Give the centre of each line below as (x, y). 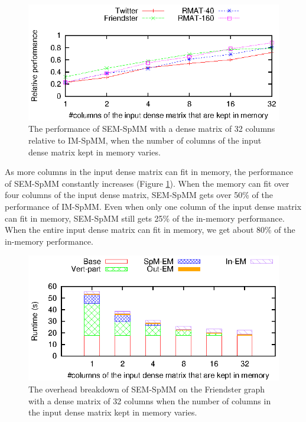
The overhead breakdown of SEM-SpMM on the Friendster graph (147, 389)
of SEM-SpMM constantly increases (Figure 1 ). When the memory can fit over (147, 183)
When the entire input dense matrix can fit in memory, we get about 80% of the (150, 230)
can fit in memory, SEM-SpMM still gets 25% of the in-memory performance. (145, 218)
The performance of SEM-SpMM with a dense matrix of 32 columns (152, 129)
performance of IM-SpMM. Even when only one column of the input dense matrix (153, 206)
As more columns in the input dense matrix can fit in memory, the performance (149, 172)
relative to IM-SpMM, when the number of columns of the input (145, 140)
